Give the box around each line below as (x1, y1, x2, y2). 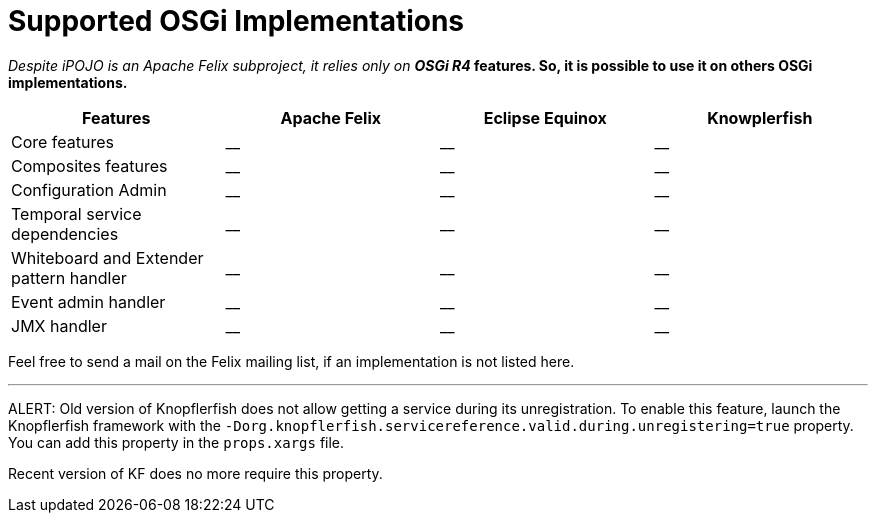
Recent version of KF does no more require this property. (8, 464, 383, 482)
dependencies (11, 223, 119, 244)
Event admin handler (11, 291, 166, 312)
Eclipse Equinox (483, 107, 607, 128)
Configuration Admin (11, 179, 167, 200)
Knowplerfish (707, 107, 813, 128)
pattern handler (11, 267, 127, 288)
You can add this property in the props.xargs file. (8, 433, 345, 451)
